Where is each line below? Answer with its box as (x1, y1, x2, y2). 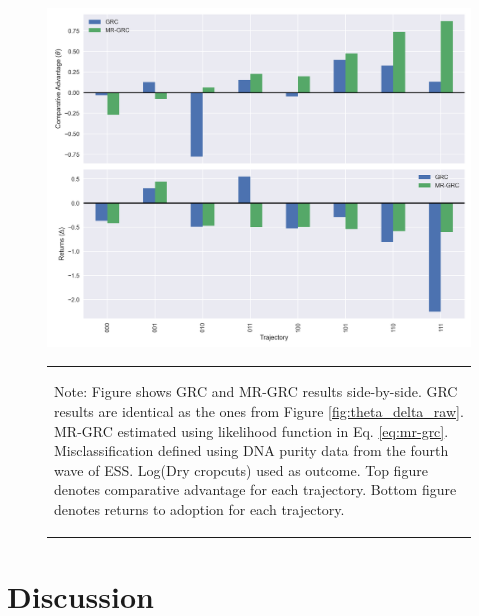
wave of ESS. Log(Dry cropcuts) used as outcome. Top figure (54, 459, 428, 480)
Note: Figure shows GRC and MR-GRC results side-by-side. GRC (54, 381, 458, 402)
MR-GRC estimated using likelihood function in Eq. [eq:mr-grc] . (54, 420, 449, 441)
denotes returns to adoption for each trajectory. (54, 499, 345, 520)
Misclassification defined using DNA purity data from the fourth (54, 440, 449, 461)
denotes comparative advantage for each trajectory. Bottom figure (54, 479, 457, 500)
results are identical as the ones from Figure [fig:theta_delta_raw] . (54, 401, 464, 422)
